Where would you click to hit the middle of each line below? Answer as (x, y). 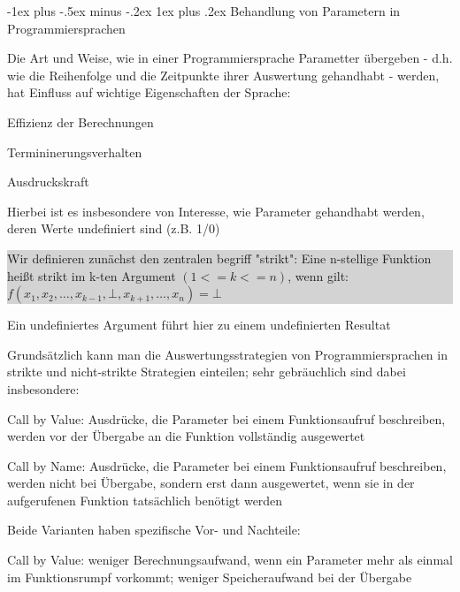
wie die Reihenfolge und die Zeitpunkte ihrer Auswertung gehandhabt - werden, (223, 75)
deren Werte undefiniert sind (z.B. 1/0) (114, 228)
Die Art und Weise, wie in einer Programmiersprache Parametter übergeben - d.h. (230, 58)
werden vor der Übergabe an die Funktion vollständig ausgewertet (186, 436)
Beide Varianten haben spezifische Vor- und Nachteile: (154, 530)
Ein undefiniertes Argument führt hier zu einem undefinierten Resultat (199, 325)
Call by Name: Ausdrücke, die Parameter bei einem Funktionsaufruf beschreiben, (227, 465)
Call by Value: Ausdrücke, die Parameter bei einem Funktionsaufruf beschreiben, (226, 418)
